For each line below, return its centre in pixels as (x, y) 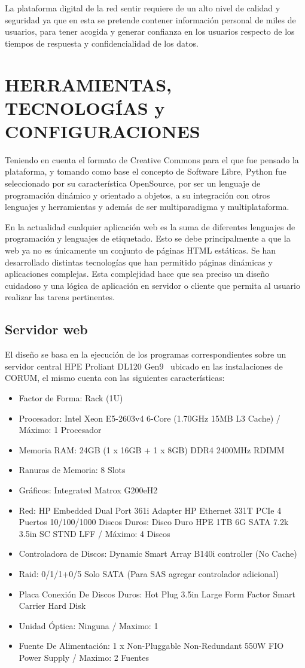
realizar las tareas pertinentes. (60, 297)
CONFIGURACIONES (103, 131)
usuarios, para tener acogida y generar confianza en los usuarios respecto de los (150, 31)
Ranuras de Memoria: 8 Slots (72, 470)
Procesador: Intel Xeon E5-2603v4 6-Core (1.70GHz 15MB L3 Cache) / (150, 418)
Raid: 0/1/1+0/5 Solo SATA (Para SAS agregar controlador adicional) (149, 573)
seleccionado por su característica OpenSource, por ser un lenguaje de (133, 183)
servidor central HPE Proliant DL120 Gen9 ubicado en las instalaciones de (144, 366)
